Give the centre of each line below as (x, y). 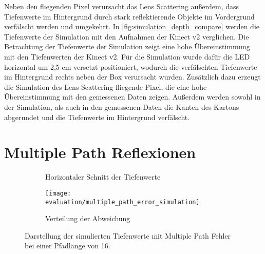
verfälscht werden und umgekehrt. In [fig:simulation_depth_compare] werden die (132, 26)
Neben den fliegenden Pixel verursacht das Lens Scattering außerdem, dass (122, 6)
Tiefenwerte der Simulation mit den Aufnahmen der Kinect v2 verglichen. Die (127, 36)
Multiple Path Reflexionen (100, 152)
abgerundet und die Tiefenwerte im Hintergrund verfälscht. (97, 117)
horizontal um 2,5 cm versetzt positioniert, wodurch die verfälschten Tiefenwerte (131, 66)
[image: (58, 193)
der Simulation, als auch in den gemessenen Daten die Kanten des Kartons (122, 106)
